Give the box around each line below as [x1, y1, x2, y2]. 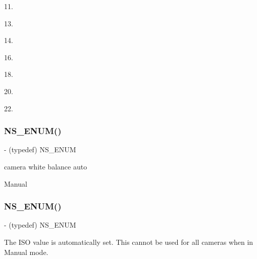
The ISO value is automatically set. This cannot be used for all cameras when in [4, 236, 253, 247]
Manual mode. [4, 246, 48, 257]
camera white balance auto [4, 161, 87, 171]
